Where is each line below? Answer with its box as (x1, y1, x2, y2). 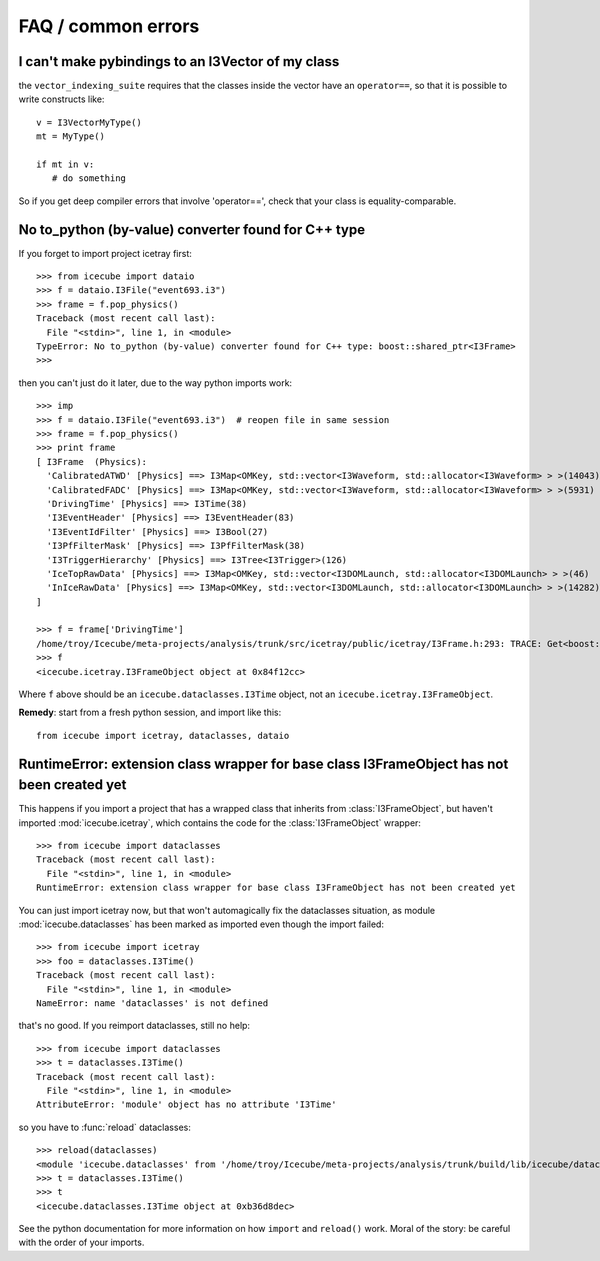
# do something (51, 173, 127, 184)
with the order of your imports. (18, 1236, 145, 1249)
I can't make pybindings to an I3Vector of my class (18, 53, 340, 70)
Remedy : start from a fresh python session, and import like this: (18, 706, 282, 719)
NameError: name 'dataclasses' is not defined (36, 998, 269, 1009)
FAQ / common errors (18, 15, 200, 37)
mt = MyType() (36, 131, 105, 142)
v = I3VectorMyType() (36, 116, 142, 128)
